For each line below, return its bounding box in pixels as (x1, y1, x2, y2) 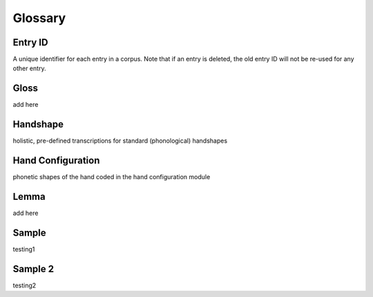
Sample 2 (12, 263, 55, 275)
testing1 (12, 245, 35, 253)
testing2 (12, 281, 37, 289)
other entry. (12, 64, 46, 72)
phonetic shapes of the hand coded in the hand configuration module (12, 173, 211, 181)
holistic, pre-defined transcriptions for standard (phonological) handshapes (12, 136, 228, 145)
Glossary (12, 10, 66, 25)
